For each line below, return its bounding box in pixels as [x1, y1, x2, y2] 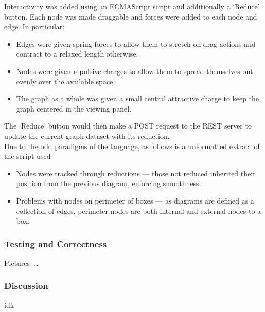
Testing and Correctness [4, 237, 107, 250]
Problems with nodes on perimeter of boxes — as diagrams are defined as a [16, 195, 254, 206]
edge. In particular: [4, 21, 65, 32]
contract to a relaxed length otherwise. [16, 48, 138, 59]
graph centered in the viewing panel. [16, 103, 132, 114]
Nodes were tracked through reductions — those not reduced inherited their [16, 168, 256, 178]
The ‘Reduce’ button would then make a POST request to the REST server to [4, 120, 252, 131]
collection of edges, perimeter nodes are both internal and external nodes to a [16, 205, 261, 216]
